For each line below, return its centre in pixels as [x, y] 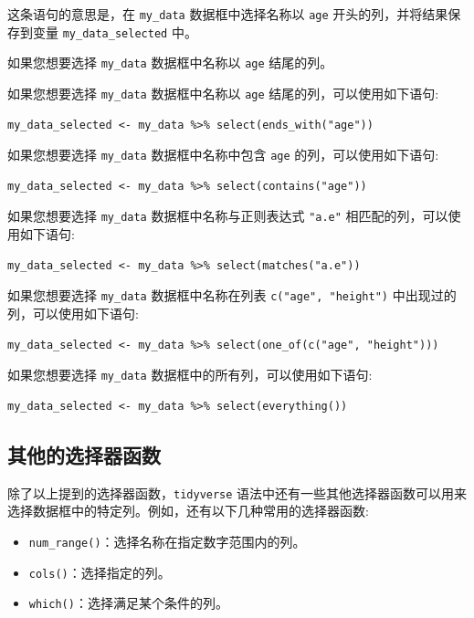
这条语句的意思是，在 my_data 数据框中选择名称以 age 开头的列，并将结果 [228, 14]
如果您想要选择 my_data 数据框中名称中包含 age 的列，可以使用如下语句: [223, 155]
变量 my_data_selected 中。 [115, 31]
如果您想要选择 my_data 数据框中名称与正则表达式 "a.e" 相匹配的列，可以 [228, 216]
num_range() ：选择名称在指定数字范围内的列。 [167, 541]
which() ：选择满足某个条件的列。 [128, 603]
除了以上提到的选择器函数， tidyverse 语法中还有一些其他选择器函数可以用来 [237, 492]
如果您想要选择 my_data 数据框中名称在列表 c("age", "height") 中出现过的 [232, 295]
